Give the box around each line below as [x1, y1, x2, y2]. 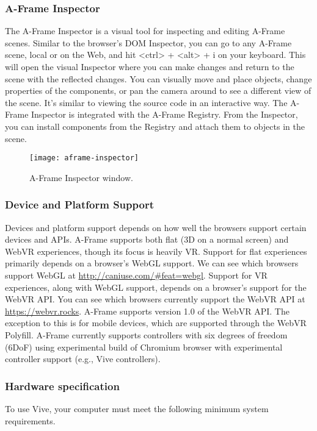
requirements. [5, 414, 56, 427]
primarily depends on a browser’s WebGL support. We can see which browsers [5, 257, 299, 269]
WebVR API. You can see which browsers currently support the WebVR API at [5, 293, 305, 305]
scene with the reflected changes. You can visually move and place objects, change [5, 72, 312, 85]
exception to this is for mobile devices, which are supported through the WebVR [5, 316, 307, 329]
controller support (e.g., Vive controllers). [5, 352, 161, 365]
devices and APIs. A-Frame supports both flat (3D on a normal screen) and [5, 233, 289, 246]
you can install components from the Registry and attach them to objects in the [5, 119, 305, 132]
